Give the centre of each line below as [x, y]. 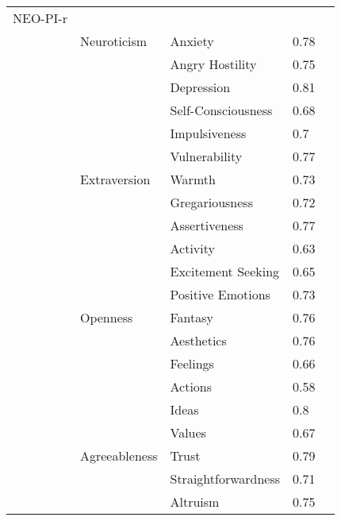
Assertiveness [207, 225]
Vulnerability [206, 156]
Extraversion [115, 179]
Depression [200, 87]
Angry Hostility [213, 64]
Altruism [195, 502]
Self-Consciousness [221, 110]
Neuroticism [113, 41]
